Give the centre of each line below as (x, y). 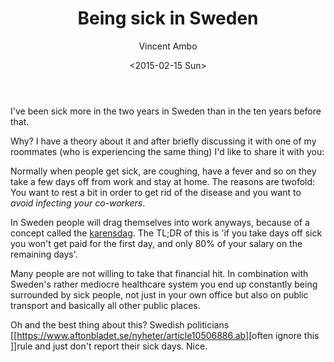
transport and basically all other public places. (105, 305)
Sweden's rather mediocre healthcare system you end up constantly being (164, 284)
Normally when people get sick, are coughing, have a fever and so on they (163, 171)
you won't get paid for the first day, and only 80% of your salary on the (156, 243)
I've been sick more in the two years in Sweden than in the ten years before (166, 111)
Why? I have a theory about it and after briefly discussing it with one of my (163, 141)
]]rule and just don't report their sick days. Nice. (109, 346)
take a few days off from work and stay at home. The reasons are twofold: (163, 181)
